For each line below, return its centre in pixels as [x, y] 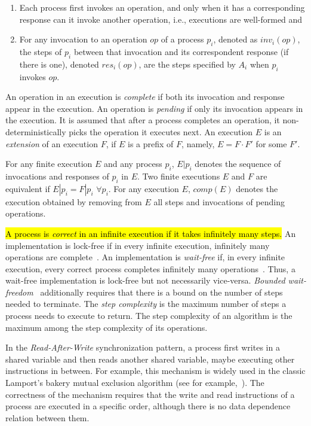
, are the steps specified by [187, 64]
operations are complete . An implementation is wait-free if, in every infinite [145, 257]
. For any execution [144, 188]
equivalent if [28, 188]
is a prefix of [151, 143]
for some [271, 143]
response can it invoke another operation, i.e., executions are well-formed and [161, 19]
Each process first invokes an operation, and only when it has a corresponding [162, 7]
